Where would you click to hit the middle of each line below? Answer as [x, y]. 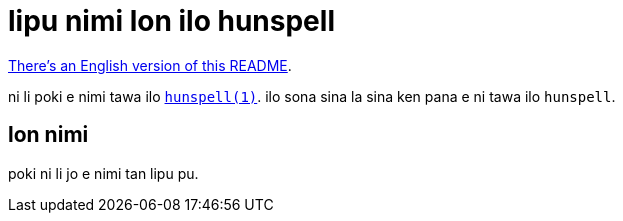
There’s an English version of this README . [150, 65]
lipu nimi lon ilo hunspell [171, 21]
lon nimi [48, 135]
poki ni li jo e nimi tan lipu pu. [103, 173]
